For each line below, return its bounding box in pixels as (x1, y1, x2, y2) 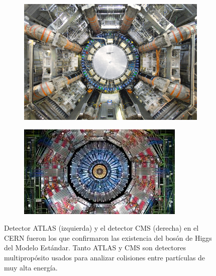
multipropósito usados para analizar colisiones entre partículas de (4, 252, 205, 263)
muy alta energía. (4, 262, 58, 272)
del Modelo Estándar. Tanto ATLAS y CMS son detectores (4, 242, 186, 253)
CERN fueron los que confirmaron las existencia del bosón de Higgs (4, 232, 212, 243)
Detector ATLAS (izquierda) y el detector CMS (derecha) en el (4, 223, 199, 233)
